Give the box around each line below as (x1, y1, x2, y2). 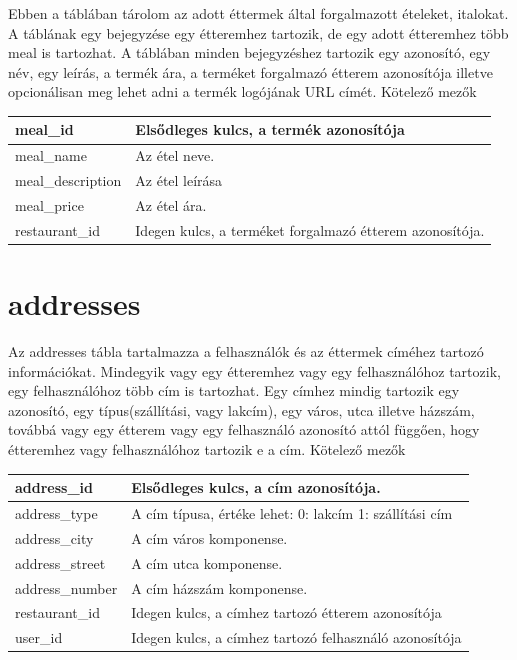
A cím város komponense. (131, 527, 288, 548)
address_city (15, 527, 94, 548)
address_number (15, 577, 118, 598)
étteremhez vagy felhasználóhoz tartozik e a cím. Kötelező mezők (8, 439, 406, 460)
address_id (15, 477, 94, 498)
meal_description (15, 170, 122, 191)
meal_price (15, 195, 84, 215)
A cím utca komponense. (131, 552, 283, 573)
